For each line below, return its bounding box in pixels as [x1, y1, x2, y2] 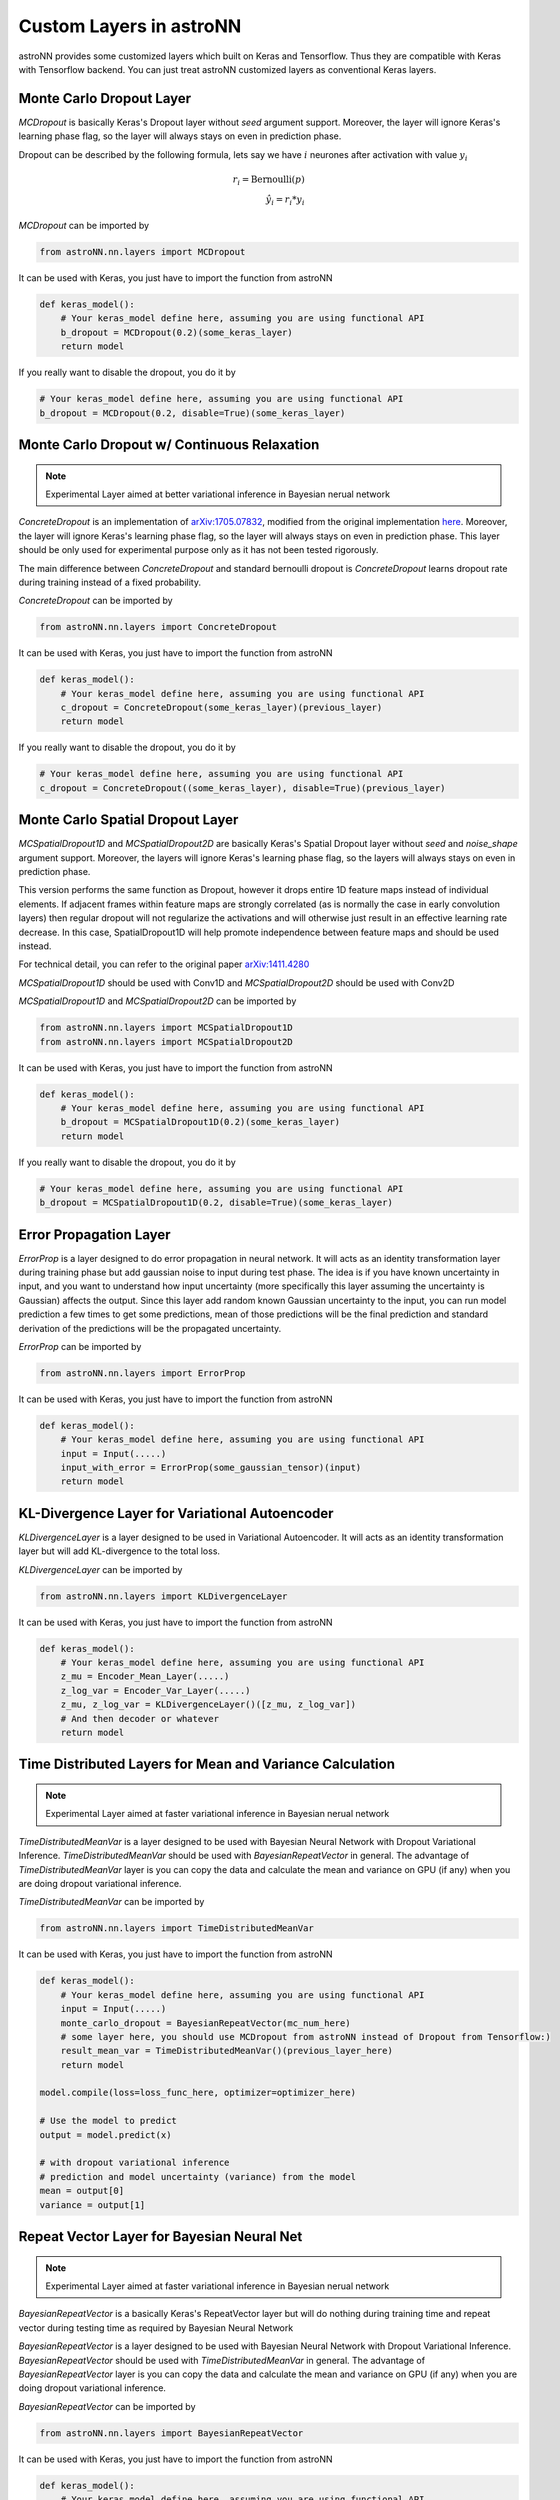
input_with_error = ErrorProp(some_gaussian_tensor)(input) [60, 1462, 362, 1474]
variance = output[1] [39, 2199, 146, 2210]
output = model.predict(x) [39, 2129, 172, 2140]
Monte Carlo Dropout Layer [18, 90, 192, 107]
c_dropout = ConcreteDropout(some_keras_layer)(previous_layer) [60, 702, 383, 714]
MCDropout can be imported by [18, 220, 150, 232]
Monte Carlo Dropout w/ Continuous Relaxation [18, 436, 320, 453]
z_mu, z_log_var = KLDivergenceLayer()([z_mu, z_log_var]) [60, 1699, 357, 1710]
